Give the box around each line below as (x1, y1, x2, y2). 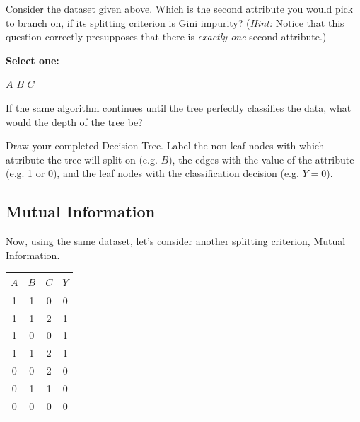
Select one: (6, 52, 59, 67)
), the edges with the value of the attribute (168, 152, 354, 166)
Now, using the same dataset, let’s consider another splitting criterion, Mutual (6, 234, 346, 249)
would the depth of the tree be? (6, 114, 143, 129)
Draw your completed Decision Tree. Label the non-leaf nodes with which (6, 138, 325, 153)
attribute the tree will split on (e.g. (6, 152, 158, 166)
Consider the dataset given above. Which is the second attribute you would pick (6, 1, 353, 16)
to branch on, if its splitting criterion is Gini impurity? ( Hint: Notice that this (6, 15, 344, 30)
